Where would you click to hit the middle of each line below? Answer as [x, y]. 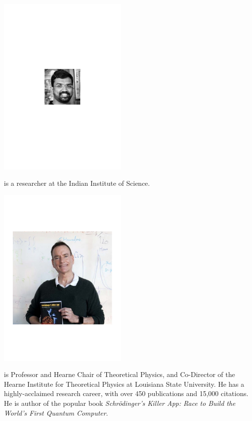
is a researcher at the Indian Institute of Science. [77, 183]
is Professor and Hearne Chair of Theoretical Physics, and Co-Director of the [120, 374]
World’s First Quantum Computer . [56, 412]
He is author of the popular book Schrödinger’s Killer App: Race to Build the [120, 403]
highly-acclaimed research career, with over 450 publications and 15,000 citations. [126, 393]
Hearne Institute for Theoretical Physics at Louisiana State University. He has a [124, 384]
